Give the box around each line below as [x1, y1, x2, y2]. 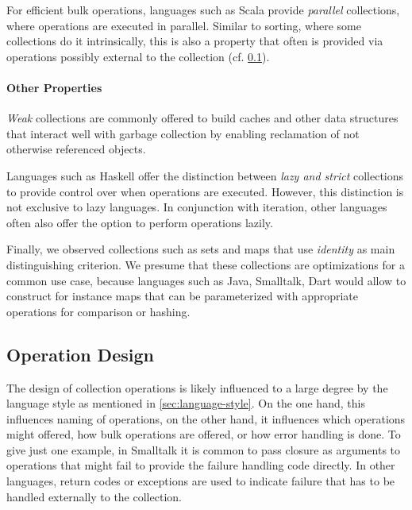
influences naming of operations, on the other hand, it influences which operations [6, 410, 406, 427]
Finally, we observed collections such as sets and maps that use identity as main [6, 241, 395, 257]
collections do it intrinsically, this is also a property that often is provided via [6, 33, 383, 49]
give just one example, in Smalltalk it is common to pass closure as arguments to [6, 441, 401, 458]
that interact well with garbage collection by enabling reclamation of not [6, 125, 360, 141]
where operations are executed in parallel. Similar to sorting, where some [6, 17, 361, 33]
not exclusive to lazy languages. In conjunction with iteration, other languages [6, 199, 387, 215]
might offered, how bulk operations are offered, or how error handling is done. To [6, 426, 401, 442]
